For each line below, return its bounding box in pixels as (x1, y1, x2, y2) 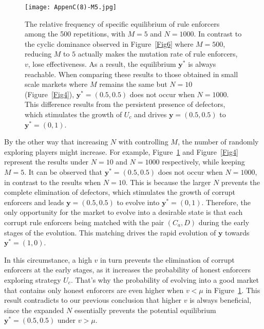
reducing (25, 48, 52, 59)
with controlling (118, 136, 168, 147)
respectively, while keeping (162, 156, 245, 167)
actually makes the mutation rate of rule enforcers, (78, 48, 238, 59)
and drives (134, 109, 167, 119)
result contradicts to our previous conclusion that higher (4, 295, 182, 305)
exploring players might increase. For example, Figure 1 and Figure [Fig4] (4, 146, 238, 157)
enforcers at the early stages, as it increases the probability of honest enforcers (4, 264, 251, 275)
